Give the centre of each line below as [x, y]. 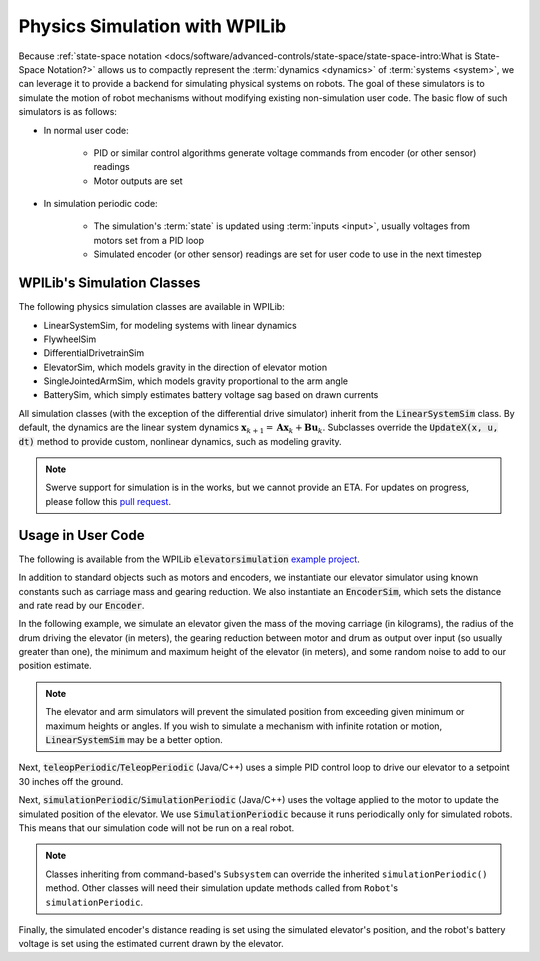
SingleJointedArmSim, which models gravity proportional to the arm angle [196, 381]
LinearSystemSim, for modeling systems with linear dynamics [170, 325]
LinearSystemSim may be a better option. [134, 740]
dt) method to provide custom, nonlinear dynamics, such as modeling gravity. [180, 441]
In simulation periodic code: [101, 204]
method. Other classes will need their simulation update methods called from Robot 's [222, 888]
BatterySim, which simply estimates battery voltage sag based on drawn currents [211, 395]
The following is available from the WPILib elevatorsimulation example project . [189, 559]
